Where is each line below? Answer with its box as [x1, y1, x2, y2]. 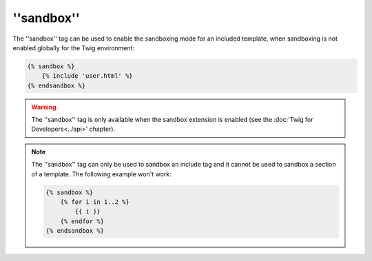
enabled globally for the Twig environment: [12, 43, 134, 52]
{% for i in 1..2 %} [60, 198, 130, 206]
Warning [31, 103, 56, 111]
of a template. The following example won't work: [31, 169, 172, 178]
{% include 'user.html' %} [41, 72, 134, 80]
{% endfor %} [60, 217, 105, 225]
